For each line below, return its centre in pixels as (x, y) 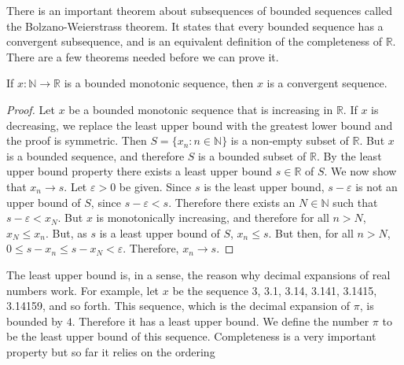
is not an (376, 186)
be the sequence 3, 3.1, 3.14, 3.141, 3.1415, (275, 290)
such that (355, 202)
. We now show (360, 171)
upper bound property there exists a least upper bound (140, 171)
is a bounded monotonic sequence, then (159, 83)
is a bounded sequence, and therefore (95, 155)
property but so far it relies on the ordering (111, 351)
